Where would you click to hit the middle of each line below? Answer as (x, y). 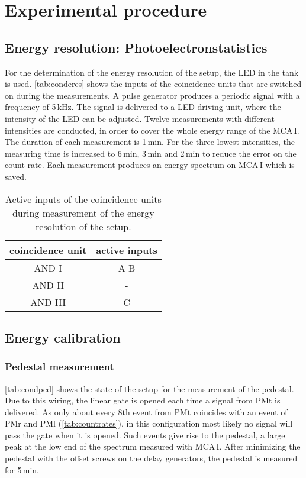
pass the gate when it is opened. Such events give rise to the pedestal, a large (145, 435)
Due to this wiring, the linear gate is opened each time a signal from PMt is (143, 400)
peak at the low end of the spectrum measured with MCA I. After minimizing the (153, 446)
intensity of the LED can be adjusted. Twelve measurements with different (140, 118)
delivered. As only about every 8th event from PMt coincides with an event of (146, 411)
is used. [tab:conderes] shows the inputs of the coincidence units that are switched (153, 84)
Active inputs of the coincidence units (83, 199)
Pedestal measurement (59, 366)
